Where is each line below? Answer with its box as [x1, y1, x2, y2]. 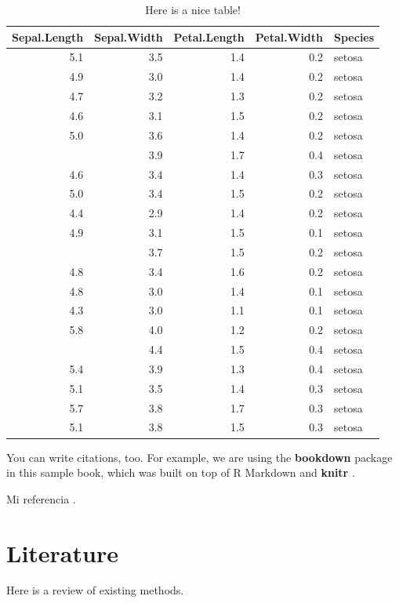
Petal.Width [255, 28, 324, 45]
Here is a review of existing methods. [6, 582, 184, 598]
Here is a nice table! [145, 2, 241, 17]
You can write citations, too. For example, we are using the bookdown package [6, 449, 393, 465]
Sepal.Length [12, 28, 84, 45]
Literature [6, 536, 118, 568]
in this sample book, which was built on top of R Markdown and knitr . [6, 464, 355, 481]
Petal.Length [173, 28, 245, 45]
